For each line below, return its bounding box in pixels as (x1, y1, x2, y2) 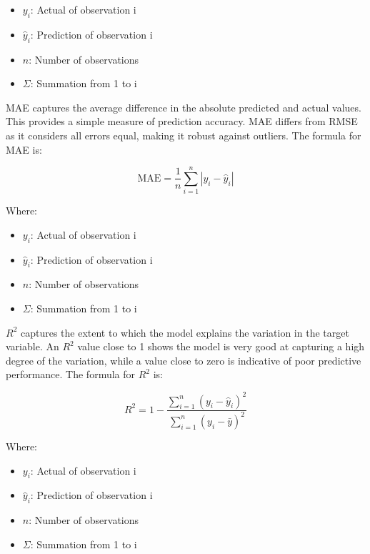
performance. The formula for (6, 367, 136, 382)
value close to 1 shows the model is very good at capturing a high (77, 339, 365, 354)
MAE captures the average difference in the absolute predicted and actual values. (6, 99, 361, 114)
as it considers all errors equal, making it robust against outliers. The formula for (6, 127, 361, 142)
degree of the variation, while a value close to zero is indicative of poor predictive (6, 352, 361, 367)
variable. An (6, 339, 59, 354)
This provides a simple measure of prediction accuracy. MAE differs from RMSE (6, 114, 358, 129)
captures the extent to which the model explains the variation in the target (20, 325, 349, 340)
